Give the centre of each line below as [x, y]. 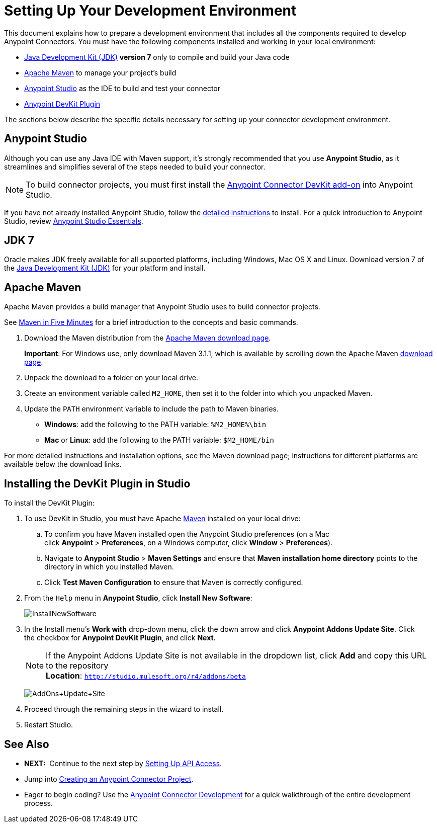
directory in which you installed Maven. [109, 567]
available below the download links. [63, 464]
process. [38, 803]
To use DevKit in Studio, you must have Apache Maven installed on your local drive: [162, 519]
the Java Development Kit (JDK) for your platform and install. [105, 268]
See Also [27, 744]
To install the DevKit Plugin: [49, 503]
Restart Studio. [49, 725]
